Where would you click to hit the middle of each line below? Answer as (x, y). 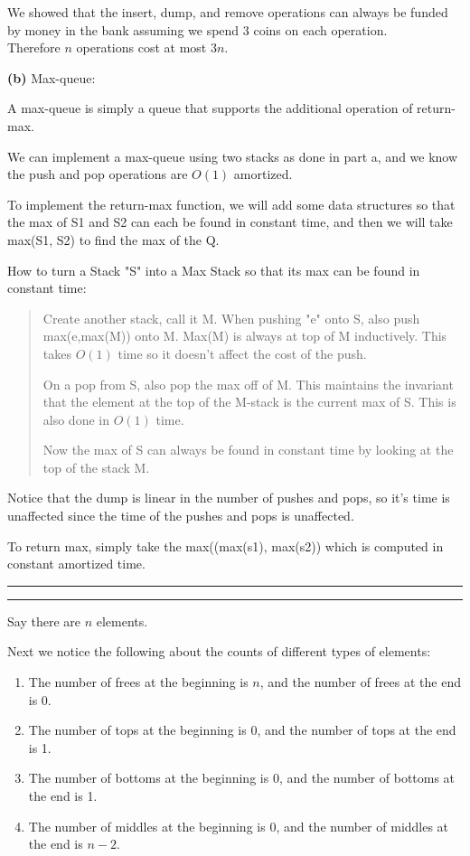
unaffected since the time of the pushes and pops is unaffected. (181, 516)
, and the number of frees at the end (360, 682)
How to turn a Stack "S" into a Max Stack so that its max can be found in (214, 270)
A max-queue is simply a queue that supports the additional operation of (210, 108)
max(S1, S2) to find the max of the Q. (113, 239)
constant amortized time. (76, 564)
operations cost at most (141, 47)
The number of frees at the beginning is (138, 682)
